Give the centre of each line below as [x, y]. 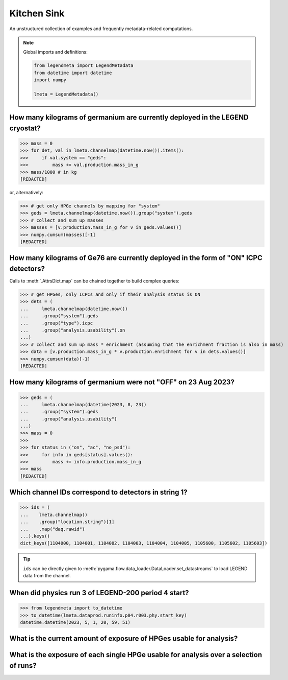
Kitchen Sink [37, 13]
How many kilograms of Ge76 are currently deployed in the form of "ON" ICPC [136, 258]
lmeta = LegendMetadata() [66, 94]
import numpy [50, 80]
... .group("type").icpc [57, 323]
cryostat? [25, 128]
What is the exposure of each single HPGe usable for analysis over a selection [136, 655]
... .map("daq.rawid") [53, 529]
